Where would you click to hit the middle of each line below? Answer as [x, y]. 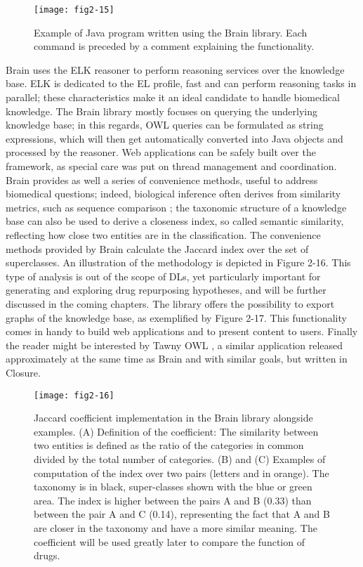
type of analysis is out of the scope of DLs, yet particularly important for [163, 276]
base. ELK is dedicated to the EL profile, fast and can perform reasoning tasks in [181, 83]
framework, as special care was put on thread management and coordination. [171, 166]
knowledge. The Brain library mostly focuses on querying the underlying [161, 111]
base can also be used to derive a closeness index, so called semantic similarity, [175, 221]
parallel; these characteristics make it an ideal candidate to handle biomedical [173, 97]
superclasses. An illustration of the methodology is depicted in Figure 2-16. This [178, 262]
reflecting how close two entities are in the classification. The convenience [163, 234]
